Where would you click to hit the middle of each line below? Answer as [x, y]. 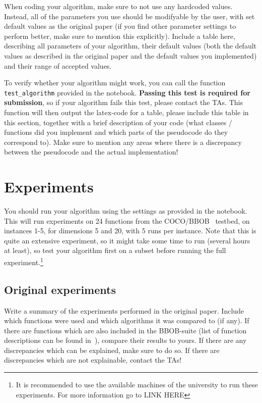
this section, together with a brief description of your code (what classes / [118, 122]
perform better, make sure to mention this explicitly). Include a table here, [120, 36]
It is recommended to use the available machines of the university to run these [137, 385]
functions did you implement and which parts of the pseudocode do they [116, 132]
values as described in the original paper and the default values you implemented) [130, 55]
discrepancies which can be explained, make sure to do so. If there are [112, 350]
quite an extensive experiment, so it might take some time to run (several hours [127, 240]
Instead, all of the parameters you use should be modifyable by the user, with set [129, 16]
